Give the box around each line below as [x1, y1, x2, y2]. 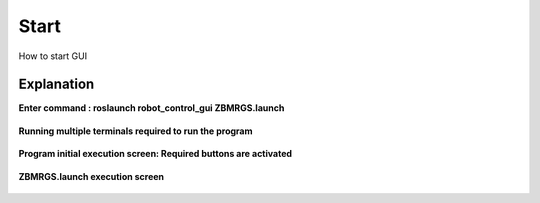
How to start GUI [18, 50, 88, 62]
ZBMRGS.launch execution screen [18, 170, 165, 182]
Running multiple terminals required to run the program [18, 125, 253, 137]
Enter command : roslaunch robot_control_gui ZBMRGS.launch [18, 102, 285, 114]
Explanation [18, 76, 95, 93]
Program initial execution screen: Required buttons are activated [18, 148, 293, 160]
